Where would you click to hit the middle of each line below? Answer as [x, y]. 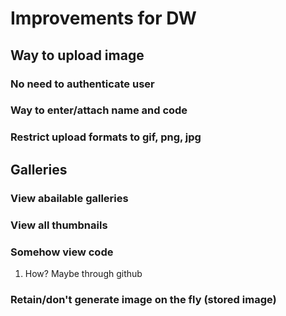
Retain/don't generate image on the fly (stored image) [143, 299]
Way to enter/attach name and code [99, 110]
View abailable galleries [69, 198]
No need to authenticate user [82, 84]
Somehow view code [62, 252]
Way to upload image [77, 55]
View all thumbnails [59, 225]
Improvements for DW [103, 18]
